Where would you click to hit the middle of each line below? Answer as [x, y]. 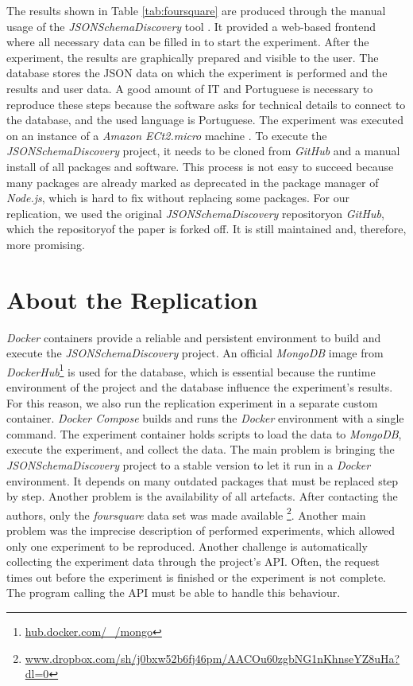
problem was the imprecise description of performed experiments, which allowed [201, 530]
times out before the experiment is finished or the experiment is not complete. [196, 577]
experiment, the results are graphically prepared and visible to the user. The [193, 57]
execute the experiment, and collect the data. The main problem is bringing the [201, 449]
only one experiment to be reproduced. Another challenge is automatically [187, 546]
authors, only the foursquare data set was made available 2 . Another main [186, 513]
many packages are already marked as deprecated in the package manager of [193, 182]
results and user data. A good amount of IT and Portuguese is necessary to [190, 88]
